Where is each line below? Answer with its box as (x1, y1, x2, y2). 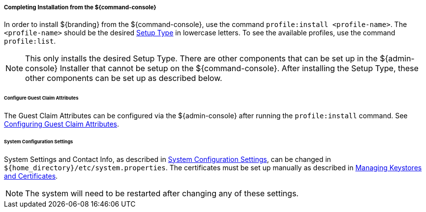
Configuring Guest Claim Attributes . (4, 120, 120, 129)
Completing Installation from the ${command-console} (4, 4, 156, 11)
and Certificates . (4, 171, 58, 180)
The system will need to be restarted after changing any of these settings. (25, 188, 299, 198)
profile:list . (4, 37, 56, 46)
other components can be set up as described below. (25, 73, 222, 83)
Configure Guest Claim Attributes (4, 95, 79, 101)
